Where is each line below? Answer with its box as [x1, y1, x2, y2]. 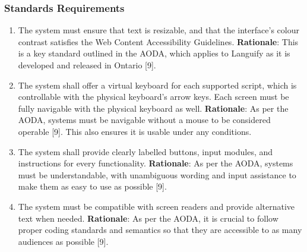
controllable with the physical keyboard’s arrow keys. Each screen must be [18, 90, 289, 103]
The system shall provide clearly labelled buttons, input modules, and [18, 145, 273, 157]
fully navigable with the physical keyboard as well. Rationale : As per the [18, 102, 289, 114]
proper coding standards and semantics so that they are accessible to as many [18, 223, 302, 236]
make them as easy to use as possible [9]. [18, 180, 167, 193]
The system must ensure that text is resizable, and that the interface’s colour [18, 24, 299, 36]
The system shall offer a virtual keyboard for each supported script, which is [18, 78, 297, 91]
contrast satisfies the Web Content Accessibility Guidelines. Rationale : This [18, 35, 299, 48]
